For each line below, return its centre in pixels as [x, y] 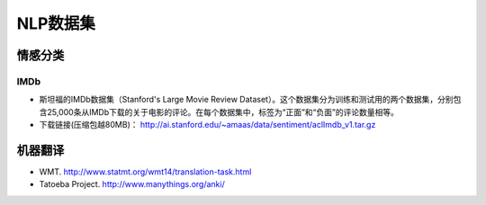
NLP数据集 [56, 23]
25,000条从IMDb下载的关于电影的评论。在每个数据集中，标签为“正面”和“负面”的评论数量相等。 [223, 111]
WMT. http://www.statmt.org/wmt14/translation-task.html [145, 172]
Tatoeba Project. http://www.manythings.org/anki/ [132, 184]
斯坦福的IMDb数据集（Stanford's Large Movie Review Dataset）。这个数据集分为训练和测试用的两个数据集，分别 [246, 100]
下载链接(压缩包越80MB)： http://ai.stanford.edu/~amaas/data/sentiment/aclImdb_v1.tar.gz [207, 125]
